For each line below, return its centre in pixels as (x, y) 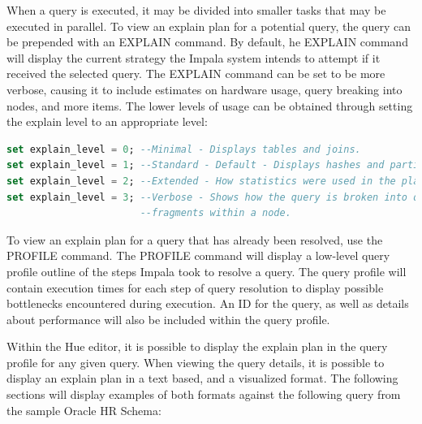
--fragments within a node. (215, 213)
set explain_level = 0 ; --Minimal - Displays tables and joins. (184, 149)
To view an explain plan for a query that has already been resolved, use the (195, 239)
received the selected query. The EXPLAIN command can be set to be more (196, 74)
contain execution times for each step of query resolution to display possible (195, 287)
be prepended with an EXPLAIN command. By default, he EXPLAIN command (207, 42)
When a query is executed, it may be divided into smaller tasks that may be (196, 10)
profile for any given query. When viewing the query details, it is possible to (196, 362)
